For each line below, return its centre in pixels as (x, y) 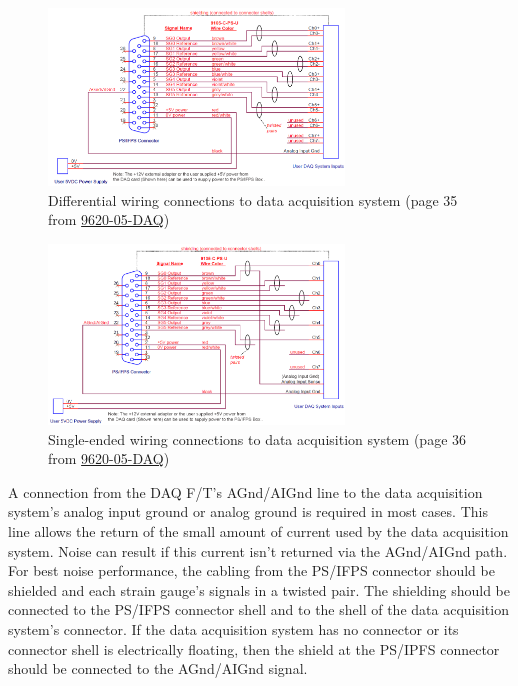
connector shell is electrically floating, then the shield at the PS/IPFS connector (254, 648)
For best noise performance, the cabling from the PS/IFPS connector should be (251, 570)
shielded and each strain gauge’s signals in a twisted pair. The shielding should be (259, 589)
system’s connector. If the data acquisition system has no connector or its (233, 628)
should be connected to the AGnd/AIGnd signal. (158, 668)
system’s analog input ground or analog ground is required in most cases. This (248, 511)
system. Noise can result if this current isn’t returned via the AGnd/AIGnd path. (258, 550)
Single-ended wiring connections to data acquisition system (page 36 (257, 438)
